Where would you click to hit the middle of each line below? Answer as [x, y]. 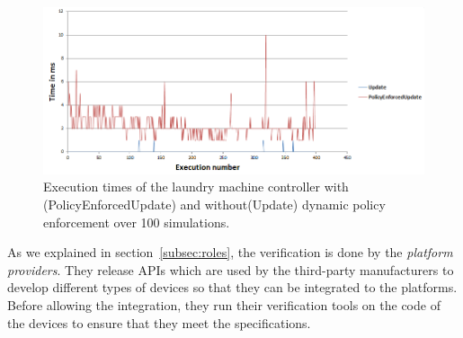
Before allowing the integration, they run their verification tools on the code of [224, 305]
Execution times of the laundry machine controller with [196, 187]
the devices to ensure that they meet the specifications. [159, 322]
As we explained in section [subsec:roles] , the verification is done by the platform [230, 252]
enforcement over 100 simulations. [137, 222]
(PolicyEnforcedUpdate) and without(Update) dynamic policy [214, 205]
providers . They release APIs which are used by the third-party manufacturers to [231, 269]
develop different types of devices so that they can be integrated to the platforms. [232, 287]
